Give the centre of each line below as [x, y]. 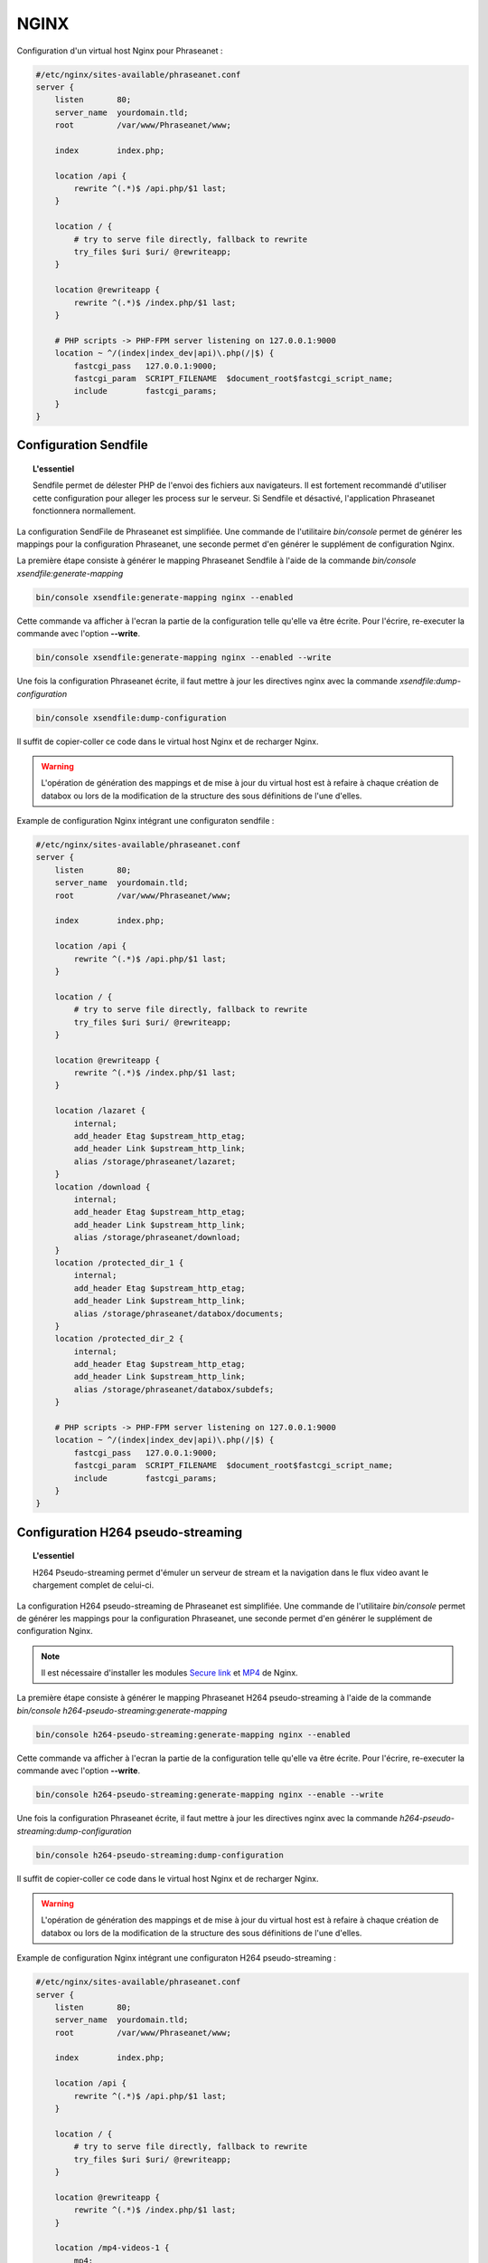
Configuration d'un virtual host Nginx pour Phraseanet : [120, 51]
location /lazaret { [100, 1111]
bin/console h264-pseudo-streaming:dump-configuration [160, 1855]
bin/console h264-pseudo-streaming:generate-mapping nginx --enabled [193, 1734]
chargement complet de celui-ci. [94, 1585]
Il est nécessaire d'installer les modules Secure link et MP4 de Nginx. [169, 1673]
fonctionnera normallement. [84, 511]
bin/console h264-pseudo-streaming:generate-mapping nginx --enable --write [210, 1795]
